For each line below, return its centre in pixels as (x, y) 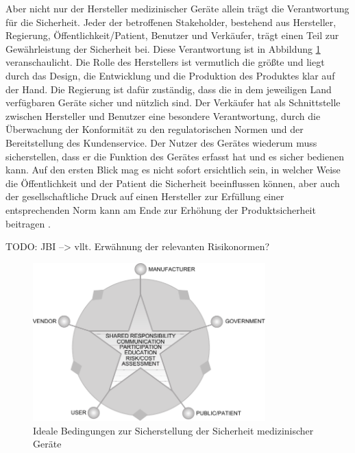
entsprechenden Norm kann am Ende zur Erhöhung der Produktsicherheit (161, 209)
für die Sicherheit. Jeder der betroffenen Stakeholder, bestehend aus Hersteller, (171, 22)
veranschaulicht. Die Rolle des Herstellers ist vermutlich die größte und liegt (165, 62)
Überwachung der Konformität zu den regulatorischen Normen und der (155, 129)
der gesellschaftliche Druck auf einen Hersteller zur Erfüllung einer (145, 196)
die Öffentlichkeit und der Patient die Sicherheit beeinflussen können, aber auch (173, 183)
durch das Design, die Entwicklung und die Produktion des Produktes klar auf (170, 75)
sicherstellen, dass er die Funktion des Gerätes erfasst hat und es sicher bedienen (175, 156)
